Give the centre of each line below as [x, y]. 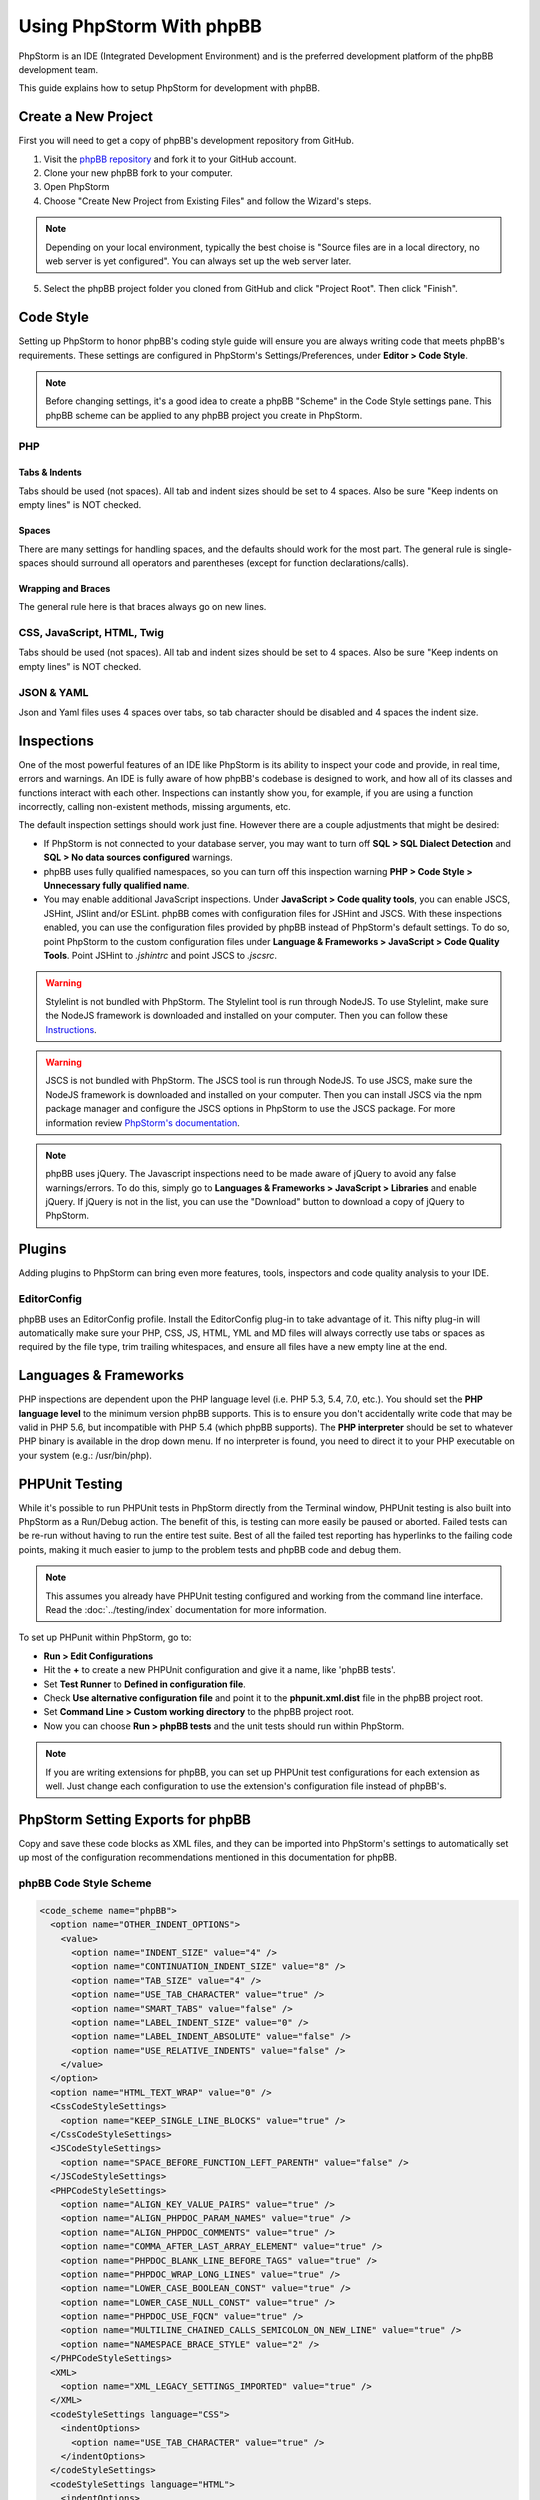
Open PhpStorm [76, 187]
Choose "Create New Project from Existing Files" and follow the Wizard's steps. [207, 201]
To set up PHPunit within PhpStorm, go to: [105, 1637]
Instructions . [71, 1029]
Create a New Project [86, 116]
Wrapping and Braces [64, 588]
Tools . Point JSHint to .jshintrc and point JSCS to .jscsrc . [160, 955]
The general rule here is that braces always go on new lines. [142, 607]
